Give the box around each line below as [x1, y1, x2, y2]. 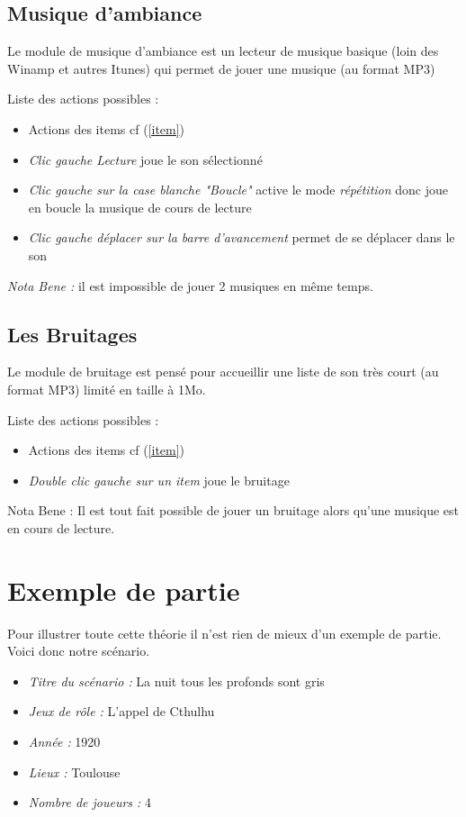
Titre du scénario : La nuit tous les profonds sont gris [28, 671, 325, 690]
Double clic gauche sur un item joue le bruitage [28, 470, 290, 489]
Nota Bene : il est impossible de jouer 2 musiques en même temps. [7, 276, 373, 295]
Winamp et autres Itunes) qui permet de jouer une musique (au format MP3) [7, 59, 435, 77]
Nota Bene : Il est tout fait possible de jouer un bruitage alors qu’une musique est [7, 501, 460, 520]
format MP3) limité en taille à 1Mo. [7, 379, 206, 398]
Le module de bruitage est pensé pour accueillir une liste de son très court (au [7, 362, 439, 381]
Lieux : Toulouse [28, 762, 121, 781]
